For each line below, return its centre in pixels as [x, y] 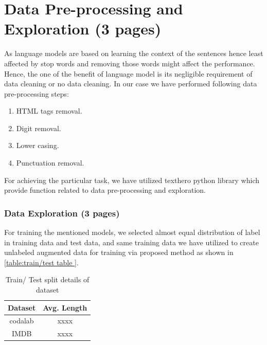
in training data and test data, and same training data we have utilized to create [131, 242]
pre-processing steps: [37, 93]
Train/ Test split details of [47, 279]
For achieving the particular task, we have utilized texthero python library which [132, 180]
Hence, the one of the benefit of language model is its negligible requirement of [128, 73]
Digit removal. [39, 128]
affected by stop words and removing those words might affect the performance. [130, 63]
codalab [22, 321]
